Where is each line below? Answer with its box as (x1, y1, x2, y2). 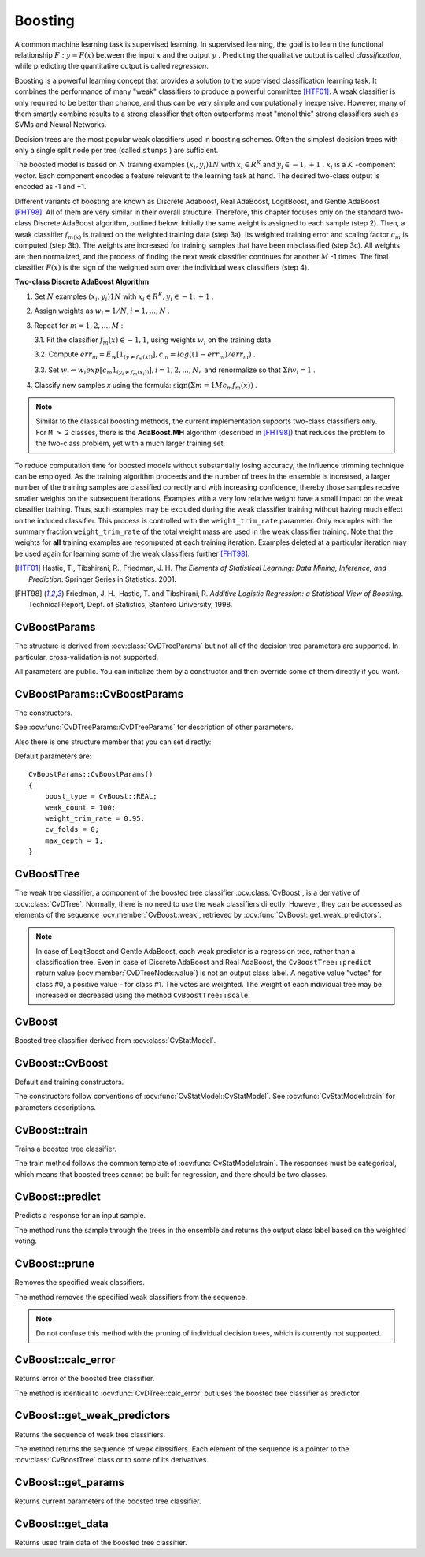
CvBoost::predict (14, 1190, 102, 1204)
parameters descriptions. (14, 1102, 96, 1112)
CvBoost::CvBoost (14, 1056, 108, 1070)
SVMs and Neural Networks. (14, 120, 107, 129)
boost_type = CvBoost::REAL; (44, 792, 157, 801)
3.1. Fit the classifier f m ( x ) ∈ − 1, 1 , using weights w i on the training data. (34, 335, 273, 346)
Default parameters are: (14, 751, 92, 761)
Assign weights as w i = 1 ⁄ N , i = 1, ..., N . (34, 306, 171, 317)
